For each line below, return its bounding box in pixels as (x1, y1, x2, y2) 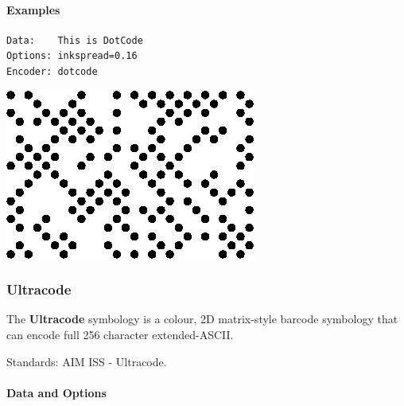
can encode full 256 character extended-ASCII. (6, 326, 234, 342)
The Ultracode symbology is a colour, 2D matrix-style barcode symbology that (6, 310, 398, 327)
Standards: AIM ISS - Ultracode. (6, 353, 167, 369)
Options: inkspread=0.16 (6, 50, 138, 62)
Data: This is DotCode (6, 34, 143, 46)
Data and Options (6, 384, 107, 400)
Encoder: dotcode (6, 65, 98, 77)
